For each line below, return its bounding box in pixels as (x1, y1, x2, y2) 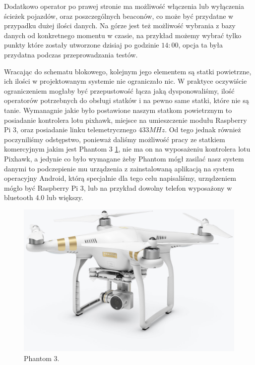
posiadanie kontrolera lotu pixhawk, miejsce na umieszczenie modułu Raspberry (4, 114, 247, 125)
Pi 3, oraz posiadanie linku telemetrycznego (4, 124, 136, 135)
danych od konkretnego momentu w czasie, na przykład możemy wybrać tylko (4, 30, 242, 40)
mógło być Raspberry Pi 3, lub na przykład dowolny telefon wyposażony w (4, 182, 232, 193)
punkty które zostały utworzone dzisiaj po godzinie (4, 40, 159, 50)
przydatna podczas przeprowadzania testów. (4, 49, 138, 59)
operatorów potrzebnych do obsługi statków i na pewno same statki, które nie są (4, 95, 249, 105)
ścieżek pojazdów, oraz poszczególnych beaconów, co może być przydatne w (4, 10, 234, 21)
